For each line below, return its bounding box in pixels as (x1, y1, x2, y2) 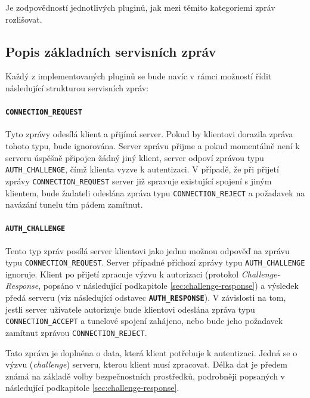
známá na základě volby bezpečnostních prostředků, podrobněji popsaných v (5, 369, 286, 382)
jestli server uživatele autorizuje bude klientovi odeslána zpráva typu (5, 303, 255, 315)
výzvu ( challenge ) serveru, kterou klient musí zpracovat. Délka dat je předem (5, 358, 287, 371)
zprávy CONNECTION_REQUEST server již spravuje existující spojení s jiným (5, 174, 272, 187)
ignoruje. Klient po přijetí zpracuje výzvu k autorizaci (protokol (5, 267, 239, 280)
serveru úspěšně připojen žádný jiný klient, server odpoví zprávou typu (5, 151, 264, 163)
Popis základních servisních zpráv (5, 42, 216, 60)
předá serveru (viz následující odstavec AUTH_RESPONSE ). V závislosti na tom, (5, 291, 286, 304)
